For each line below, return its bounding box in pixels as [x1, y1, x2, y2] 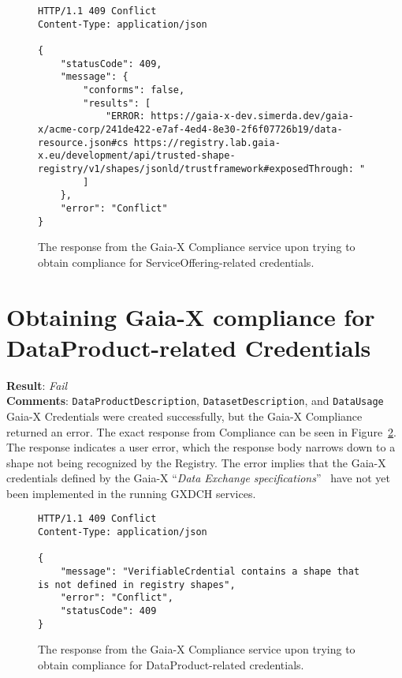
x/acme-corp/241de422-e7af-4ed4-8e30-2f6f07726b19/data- [38, 123, 343, 135]
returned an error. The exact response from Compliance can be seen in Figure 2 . [6, 423, 397, 440]
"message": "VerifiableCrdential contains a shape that [60, 566, 360, 578]
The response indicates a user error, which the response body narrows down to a [6, 439, 396, 455]
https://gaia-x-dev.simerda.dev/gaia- [151, 111, 354, 122]
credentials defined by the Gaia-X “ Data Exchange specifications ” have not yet [6, 470, 391, 486]
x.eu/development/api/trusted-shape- [38, 150, 236, 162]
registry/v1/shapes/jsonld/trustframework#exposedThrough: [38, 163, 354, 174]
